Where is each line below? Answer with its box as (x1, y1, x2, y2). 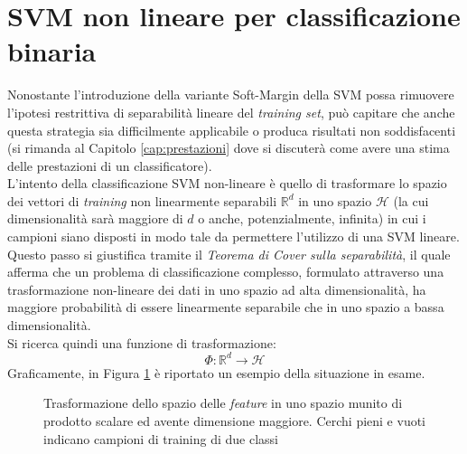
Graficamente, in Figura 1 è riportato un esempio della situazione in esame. (7, 363, 425, 382)
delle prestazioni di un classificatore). (7, 156, 212, 175)
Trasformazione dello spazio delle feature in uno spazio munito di (43, 393, 403, 412)
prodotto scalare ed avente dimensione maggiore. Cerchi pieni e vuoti (43, 411, 426, 430)
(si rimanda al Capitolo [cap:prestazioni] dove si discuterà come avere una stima (7, 138, 450, 157)
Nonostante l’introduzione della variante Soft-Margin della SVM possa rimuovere (7, 85, 454, 104)
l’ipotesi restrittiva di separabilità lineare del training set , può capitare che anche (7, 102, 455, 121)
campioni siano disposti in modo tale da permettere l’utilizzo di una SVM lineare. (7, 227, 460, 246)
